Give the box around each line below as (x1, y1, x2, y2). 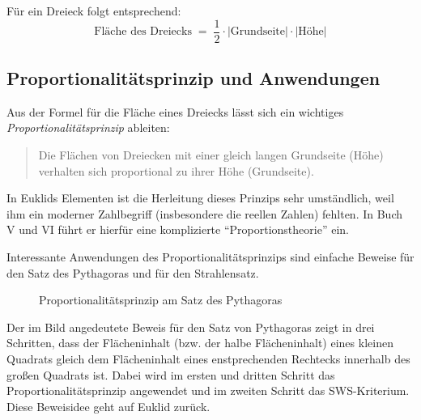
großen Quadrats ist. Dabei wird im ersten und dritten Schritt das (6, 366, 335, 383)
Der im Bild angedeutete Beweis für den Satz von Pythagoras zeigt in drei (6, 318, 375, 335)
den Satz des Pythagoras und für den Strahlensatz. (6, 264, 259, 281)
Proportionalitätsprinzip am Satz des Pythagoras (39, 291, 283, 308)
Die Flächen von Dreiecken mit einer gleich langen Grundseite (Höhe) (38, 146, 384, 163)
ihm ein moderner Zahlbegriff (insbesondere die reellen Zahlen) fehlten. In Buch (6, 205, 403, 222)
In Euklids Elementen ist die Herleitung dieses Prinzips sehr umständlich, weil (6, 189, 394, 206)
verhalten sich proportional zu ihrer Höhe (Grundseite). (38, 162, 314, 179)
